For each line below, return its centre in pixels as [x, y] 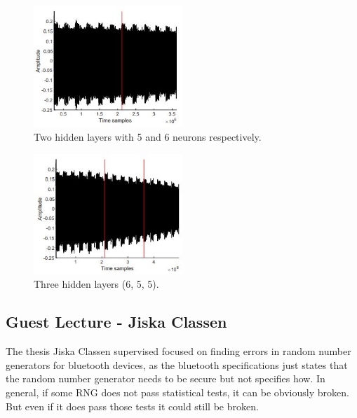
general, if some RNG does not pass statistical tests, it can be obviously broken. [177, 392]
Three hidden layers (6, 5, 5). [96, 284]
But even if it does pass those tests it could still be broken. [132, 406]
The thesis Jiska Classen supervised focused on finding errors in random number [178, 351]
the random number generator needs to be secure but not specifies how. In [166, 378]
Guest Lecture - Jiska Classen [116, 322]
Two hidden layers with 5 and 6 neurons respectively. [148, 137]
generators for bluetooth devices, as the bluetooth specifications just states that [177, 364]
